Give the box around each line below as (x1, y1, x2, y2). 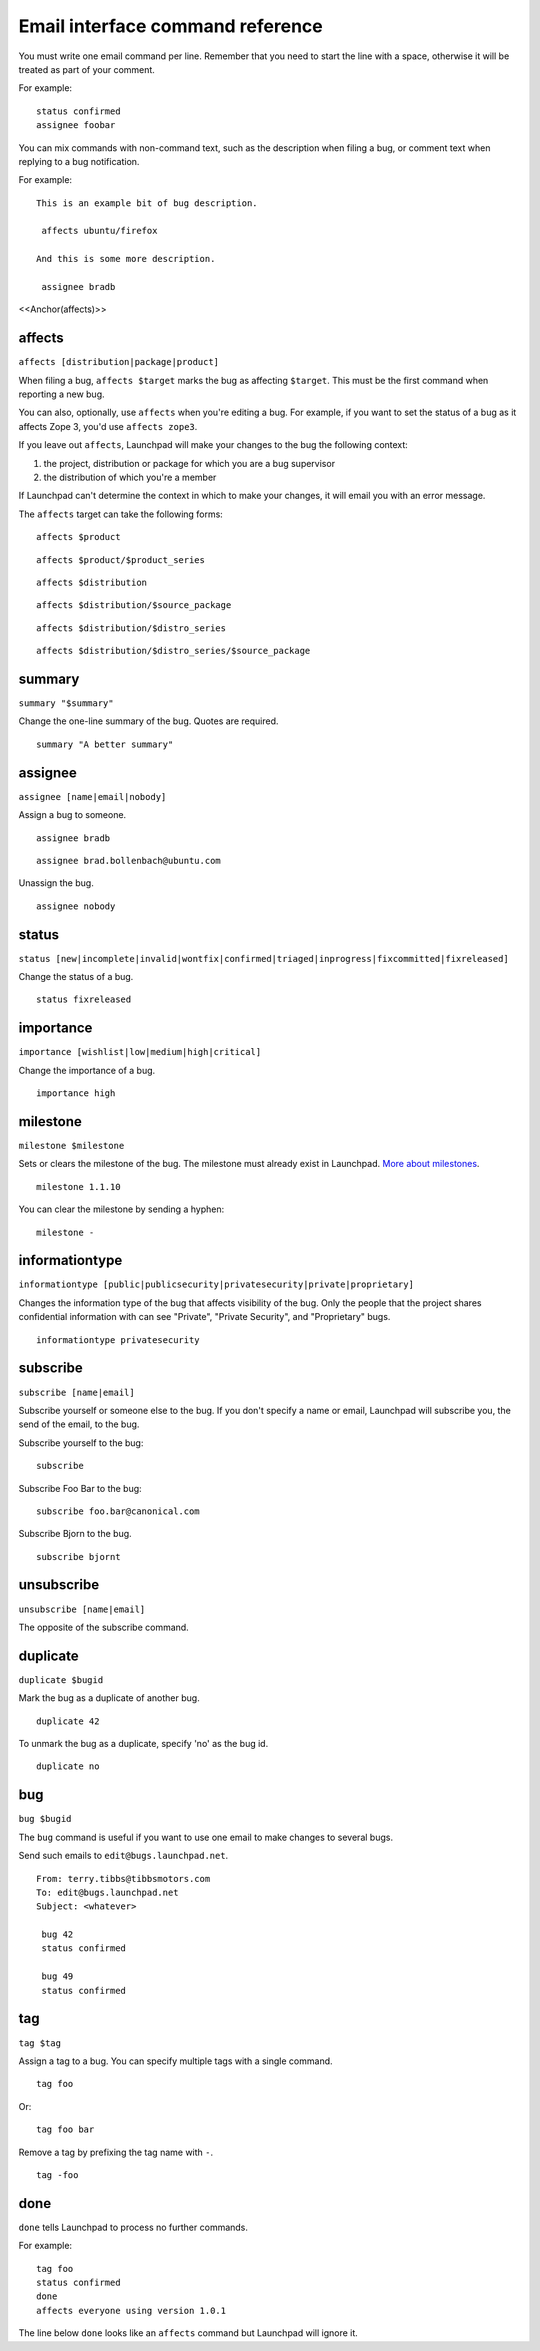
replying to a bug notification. (18, 155, 140, 167)
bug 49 (41, 1971, 74, 1982)
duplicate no (36, 1761, 100, 1772)
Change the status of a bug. (18, 971, 134, 983)
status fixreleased (36, 994, 132, 1005)
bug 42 (41, 1929, 74, 1940)
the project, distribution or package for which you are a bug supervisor (43, 457, 335, 469)
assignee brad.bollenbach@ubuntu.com (36, 855, 222, 866)
